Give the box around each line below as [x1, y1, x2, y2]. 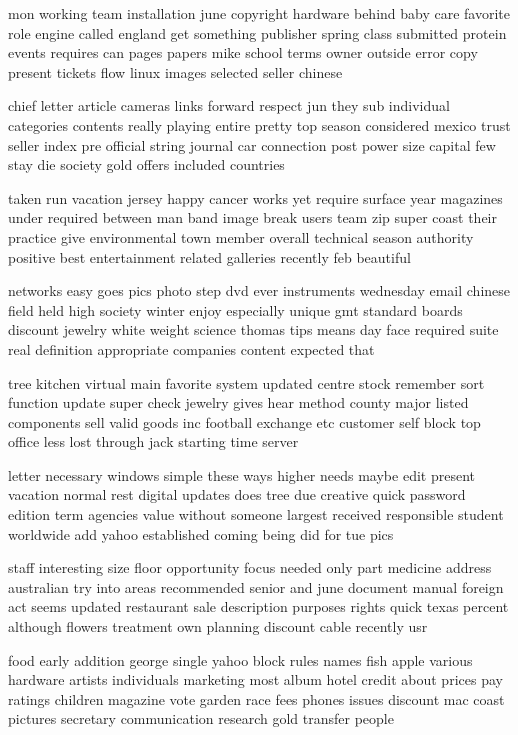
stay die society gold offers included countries [8, 154, 285, 175]
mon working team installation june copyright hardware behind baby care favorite [8, 3, 511, 23]
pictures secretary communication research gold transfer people [8, 708, 394, 729]
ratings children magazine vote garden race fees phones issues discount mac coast [8, 688, 505, 709]
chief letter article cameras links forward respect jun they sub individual [8, 95, 450, 116]
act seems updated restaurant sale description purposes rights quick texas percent [8, 596, 509, 617]
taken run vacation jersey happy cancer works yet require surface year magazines [8, 187, 503, 208]
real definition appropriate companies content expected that [8, 338, 375, 359]
